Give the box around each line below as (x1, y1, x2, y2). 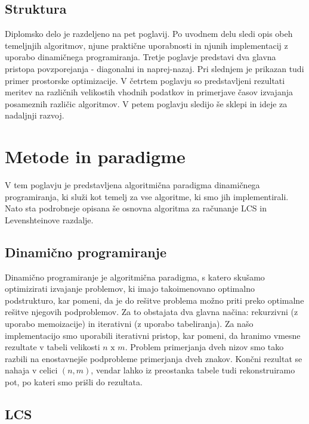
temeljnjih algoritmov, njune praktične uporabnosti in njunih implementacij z (5, 39, 288, 51)
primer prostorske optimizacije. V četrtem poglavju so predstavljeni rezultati (5, 74, 285, 86)
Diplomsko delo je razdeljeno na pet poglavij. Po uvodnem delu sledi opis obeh (5, 27, 293, 40)
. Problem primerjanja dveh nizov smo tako (125, 341, 284, 353)
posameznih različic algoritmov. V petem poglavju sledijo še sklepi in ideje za (5, 97, 288, 110)
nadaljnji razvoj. (5, 109, 64, 121)
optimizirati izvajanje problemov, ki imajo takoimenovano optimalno (5, 282, 255, 295)
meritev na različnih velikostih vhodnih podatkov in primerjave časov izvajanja (5, 86, 293, 98)
